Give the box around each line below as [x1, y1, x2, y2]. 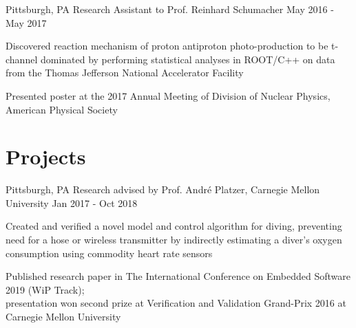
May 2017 [6, 15, 47, 30]
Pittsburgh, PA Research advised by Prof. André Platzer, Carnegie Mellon [6, 182, 320, 197]
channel [6, 52, 38, 66]
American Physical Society [6, 102, 118, 116]
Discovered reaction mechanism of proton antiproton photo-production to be [6, 39, 328, 53]
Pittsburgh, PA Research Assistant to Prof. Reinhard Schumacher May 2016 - [6, 2, 334, 16]
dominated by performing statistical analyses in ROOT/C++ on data [40, 52, 335, 66]
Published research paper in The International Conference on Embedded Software [6, 269, 350, 283]
